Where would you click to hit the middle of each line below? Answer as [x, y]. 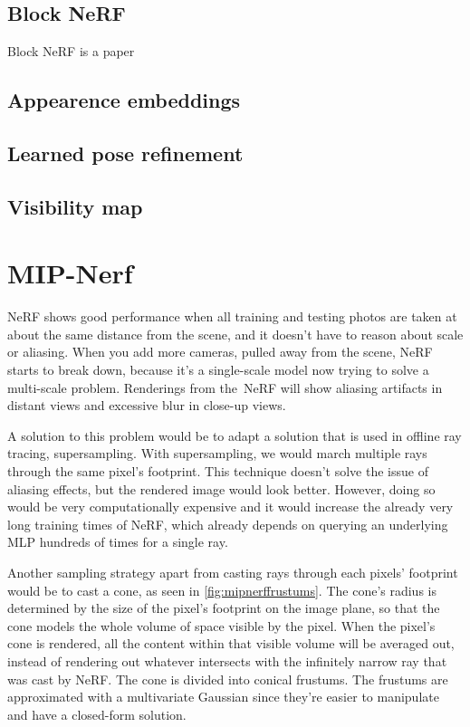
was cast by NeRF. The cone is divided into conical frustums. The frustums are [228, 679]
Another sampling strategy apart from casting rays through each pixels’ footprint [233, 572]
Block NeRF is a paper [71, 51]
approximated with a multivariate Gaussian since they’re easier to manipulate [223, 697]
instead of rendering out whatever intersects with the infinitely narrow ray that [227, 660]
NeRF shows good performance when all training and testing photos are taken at [232, 316]
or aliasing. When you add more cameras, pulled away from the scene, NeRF [220, 352]
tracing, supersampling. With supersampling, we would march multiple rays [217, 453]
